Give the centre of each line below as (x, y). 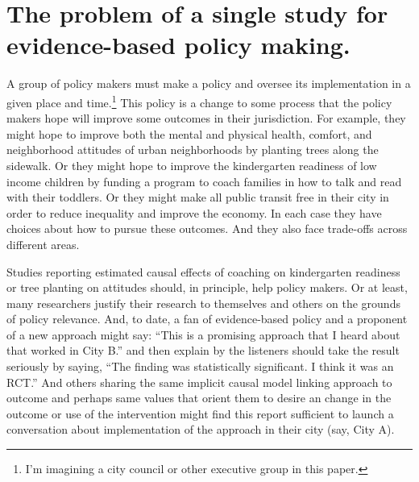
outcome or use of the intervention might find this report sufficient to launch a (200, 413)
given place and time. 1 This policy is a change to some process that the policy (199, 101)
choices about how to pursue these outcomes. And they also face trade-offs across (207, 229)
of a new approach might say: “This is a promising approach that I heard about (203, 334)
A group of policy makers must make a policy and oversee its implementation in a (209, 83)
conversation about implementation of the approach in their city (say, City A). (201, 429)
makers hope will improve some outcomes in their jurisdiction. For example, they (206, 118)
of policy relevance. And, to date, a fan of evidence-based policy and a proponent (207, 319)
